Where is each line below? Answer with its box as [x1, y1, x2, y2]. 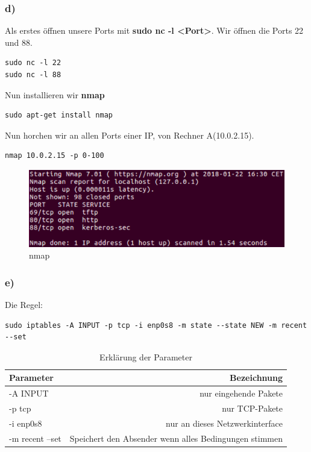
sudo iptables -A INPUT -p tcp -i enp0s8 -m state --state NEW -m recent [5, 321, 307, 330]
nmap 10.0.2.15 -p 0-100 [5, 151, 104, 160]
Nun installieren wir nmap [5, 88, 105, 101]
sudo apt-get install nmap [5, 111, 113, 120]
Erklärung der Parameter [99, 350, 192, 363]
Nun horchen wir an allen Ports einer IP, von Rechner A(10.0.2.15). [5, 128, 254, 141]
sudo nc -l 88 [5, 71, 61, 79]
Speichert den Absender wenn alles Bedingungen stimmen [69, 432, 283, 444]
